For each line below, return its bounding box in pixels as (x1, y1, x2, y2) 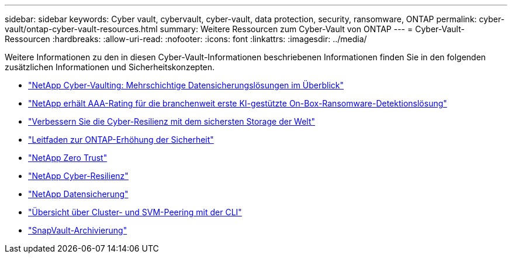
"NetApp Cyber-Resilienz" (28, 171, 129, 181)
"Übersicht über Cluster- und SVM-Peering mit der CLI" (28, 207, 242, 217)
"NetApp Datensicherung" (28, 189, 129, 199)
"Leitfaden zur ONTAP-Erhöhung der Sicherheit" (28, 135, 214, 145)
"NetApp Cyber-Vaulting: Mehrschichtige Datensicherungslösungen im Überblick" (28, 80, 344, 90)
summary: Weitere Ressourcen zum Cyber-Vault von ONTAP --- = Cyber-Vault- (160, 24, 465, 34)
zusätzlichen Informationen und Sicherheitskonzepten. (5, 62, 215, 72)
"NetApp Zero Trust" (28, 153, 108, 163)
